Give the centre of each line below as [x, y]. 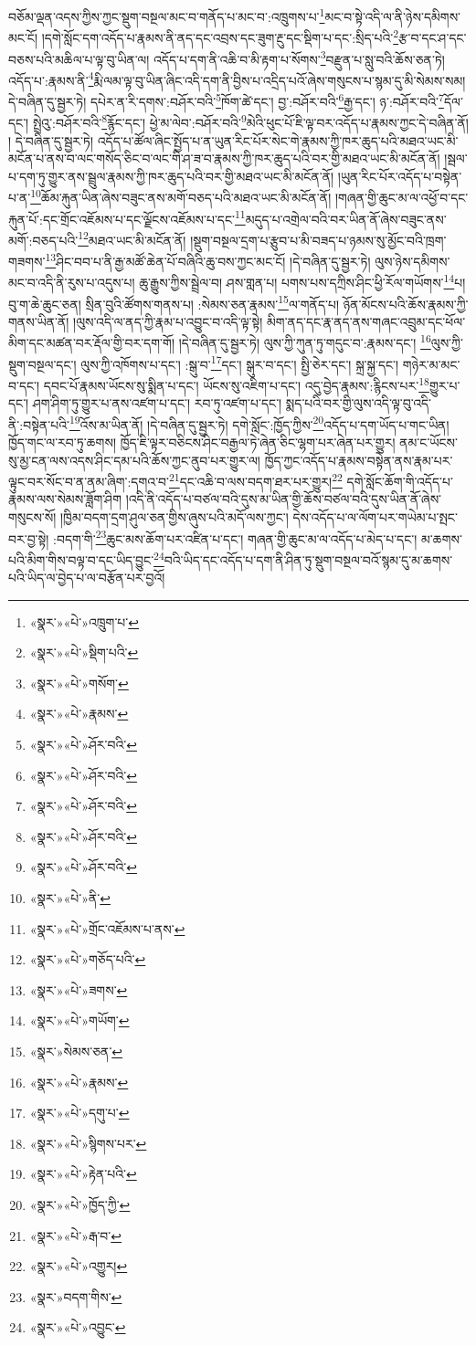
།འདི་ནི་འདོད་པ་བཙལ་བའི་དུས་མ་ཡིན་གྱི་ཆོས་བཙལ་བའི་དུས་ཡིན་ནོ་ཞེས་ [284, 499]
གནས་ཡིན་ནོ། [39, 321]
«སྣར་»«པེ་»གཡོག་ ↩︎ [79, 1020]
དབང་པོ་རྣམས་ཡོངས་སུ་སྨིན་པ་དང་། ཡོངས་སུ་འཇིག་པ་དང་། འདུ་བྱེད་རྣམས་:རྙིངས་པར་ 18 [236, 384]
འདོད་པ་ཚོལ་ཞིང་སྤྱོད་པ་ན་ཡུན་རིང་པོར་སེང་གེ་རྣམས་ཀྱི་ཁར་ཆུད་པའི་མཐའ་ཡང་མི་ [278, 140]
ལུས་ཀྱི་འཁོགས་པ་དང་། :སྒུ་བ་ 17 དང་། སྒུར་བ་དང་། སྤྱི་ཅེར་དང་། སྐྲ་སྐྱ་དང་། [240, 363]
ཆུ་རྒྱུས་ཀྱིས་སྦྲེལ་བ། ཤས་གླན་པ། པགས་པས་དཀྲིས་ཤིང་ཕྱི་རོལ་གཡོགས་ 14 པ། [302, 281]
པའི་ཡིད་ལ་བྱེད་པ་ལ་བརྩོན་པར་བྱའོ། [87, 578]
